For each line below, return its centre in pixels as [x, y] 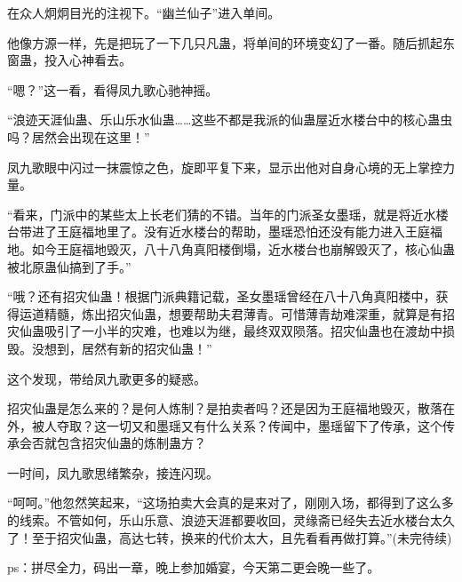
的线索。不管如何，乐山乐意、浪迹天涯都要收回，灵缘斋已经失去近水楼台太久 [231, 520]
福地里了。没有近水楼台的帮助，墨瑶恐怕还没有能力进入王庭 [255, 231]
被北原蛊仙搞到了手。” [69, 266]
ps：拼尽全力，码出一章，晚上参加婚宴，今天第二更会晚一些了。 [194, 567]
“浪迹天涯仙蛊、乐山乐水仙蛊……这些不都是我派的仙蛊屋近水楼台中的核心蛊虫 [230, 120]
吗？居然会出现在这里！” [79, 136]
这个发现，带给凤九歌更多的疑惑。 [107, 378]
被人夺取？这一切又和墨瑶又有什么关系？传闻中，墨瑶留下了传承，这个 [237, 425]
